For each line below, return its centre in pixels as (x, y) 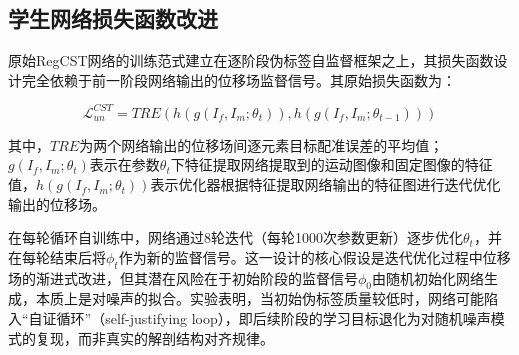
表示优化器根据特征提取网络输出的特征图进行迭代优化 (325, 184)
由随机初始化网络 (428, 277)
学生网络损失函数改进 (113, 18)
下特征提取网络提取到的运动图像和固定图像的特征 (331, 164)
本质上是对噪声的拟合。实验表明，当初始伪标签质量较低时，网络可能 (259, 298)
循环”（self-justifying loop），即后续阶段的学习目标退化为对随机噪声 (273, 318)
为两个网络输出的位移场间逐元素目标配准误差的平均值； (261, 144)
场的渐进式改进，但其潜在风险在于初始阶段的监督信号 (183, 277)
